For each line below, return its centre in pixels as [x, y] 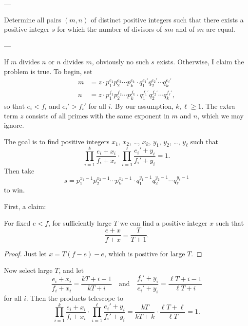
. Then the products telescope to [75, 298]
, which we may [220, 115]
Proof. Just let [25, 254]
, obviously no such [120, 62]
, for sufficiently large [80, 222]
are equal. [221, 29]
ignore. [14, 125]
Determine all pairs [33, 19]
